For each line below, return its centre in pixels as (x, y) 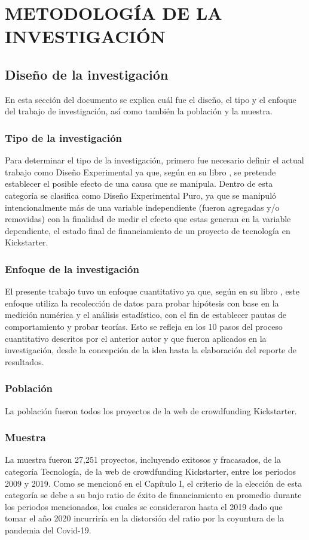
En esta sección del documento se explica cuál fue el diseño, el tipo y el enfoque (151, 99)
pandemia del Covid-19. (48, 530)
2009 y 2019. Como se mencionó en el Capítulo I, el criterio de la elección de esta (154, 483)
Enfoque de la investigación (72, 269)
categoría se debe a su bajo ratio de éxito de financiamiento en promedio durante (153, 495)
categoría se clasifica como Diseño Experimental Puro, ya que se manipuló (141, 195)
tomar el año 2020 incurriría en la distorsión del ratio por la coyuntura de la (145, 518)
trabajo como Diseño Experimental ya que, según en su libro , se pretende (140, 172)
